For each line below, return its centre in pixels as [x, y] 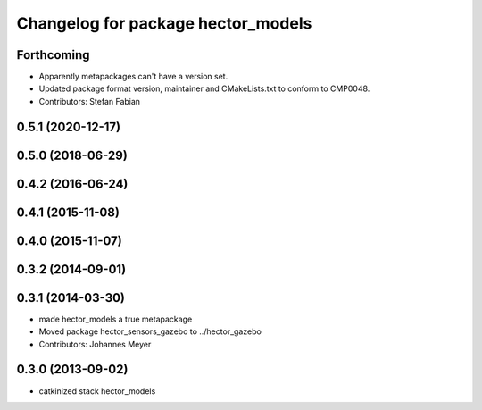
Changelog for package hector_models [164, 23]
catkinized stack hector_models [97, 391]
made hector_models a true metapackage [116, 319]
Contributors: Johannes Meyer [95, 344]
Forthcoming [53, 55]
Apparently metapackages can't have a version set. [133, 77]
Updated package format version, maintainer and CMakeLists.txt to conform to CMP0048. [204, 88]
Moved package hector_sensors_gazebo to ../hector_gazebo [150, 331]
